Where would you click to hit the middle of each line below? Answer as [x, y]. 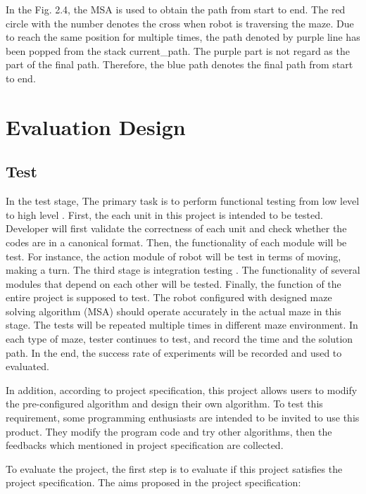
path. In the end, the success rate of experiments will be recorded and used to [174, 352]
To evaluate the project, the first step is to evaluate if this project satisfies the [174, 468]
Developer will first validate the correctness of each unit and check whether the [176, 228]
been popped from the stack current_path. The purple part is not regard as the [178, 50]
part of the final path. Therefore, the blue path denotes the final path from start [179, 64]
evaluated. [27, 366]
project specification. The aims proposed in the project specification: [153, 482]
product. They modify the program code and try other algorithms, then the [169, 431]
